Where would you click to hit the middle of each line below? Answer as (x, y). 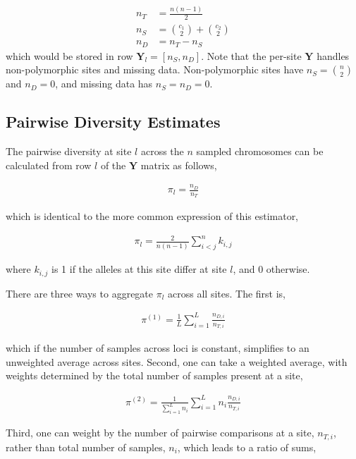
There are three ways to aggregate (80, 293)
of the (113, 165)
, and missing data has (104, 84)
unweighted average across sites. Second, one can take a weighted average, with (177, 361)
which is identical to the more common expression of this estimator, (152, 216)
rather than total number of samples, (86, 447)
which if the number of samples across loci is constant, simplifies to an (158, 348)
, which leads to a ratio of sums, (247, 447)
